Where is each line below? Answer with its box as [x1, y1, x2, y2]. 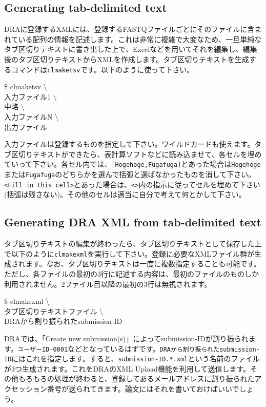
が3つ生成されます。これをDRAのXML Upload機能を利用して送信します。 [4, 363, 250, 374]
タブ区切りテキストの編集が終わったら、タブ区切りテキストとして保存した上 [4, 238, 262, 249]
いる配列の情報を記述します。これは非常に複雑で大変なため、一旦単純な [18, 33, 262, 44]
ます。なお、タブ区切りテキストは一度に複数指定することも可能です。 [25, 258, 261, 269]
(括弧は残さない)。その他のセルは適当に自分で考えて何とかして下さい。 [4, 189, 246, 200]
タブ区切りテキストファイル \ [4, 305, 104, 316]
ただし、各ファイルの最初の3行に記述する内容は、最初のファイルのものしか [4, 268, 259, 279]
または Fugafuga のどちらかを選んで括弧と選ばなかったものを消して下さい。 [4, 169, 256, 180]
